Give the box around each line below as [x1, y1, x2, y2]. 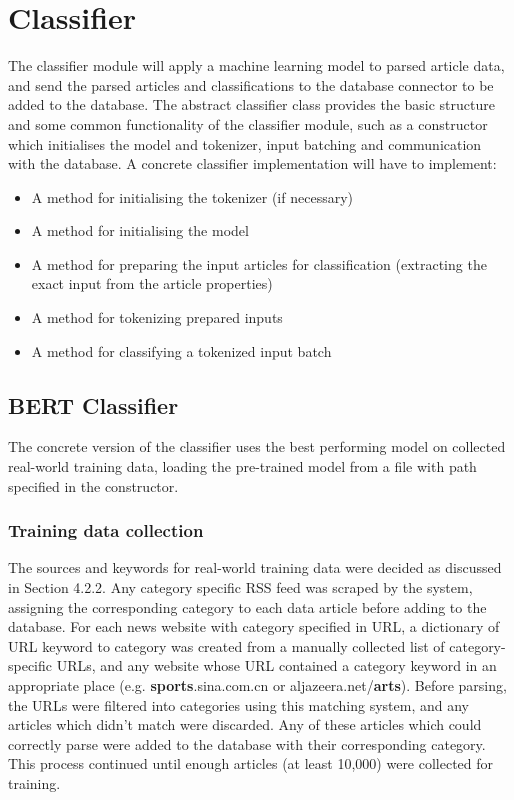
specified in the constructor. [8, 475, 179, 496]
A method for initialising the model [31, 220, 249, 241]
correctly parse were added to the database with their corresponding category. [8, 733, 486, 754]
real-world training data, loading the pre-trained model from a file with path [8, 456, 477, 477]
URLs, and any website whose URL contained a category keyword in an [56, 655, 497, 676]
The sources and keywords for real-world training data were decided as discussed [8, 557, 502, 578]
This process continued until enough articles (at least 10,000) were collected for [8, 753, 494, 774]
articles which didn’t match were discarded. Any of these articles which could [8, 714, 482, 735]
